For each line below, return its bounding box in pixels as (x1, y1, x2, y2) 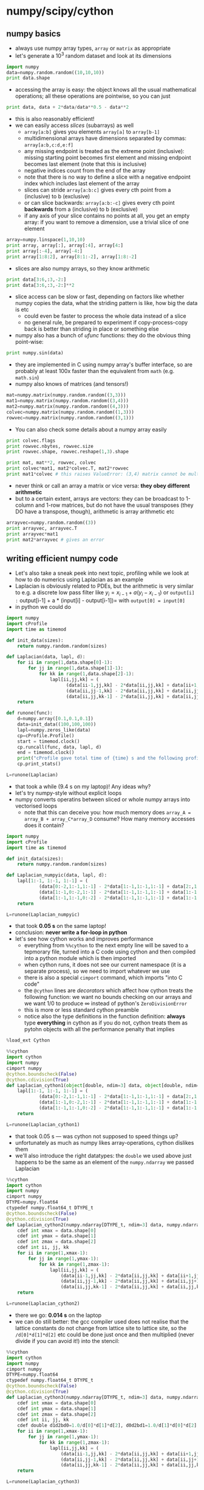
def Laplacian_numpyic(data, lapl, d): (6, 872, 107, 879)
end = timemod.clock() (17, 749, 75, 756)
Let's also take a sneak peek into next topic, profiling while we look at (15, 569, 189, 577)
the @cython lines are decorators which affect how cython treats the (24, 987, 193, 994)
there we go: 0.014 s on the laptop (15, 1311, 102, 1319)
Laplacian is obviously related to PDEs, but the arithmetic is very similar (15, 582, 194, 590)
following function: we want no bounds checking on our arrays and (24, 994, 192, 1001)
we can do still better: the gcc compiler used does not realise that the (15, 1317, 189, 1325)
